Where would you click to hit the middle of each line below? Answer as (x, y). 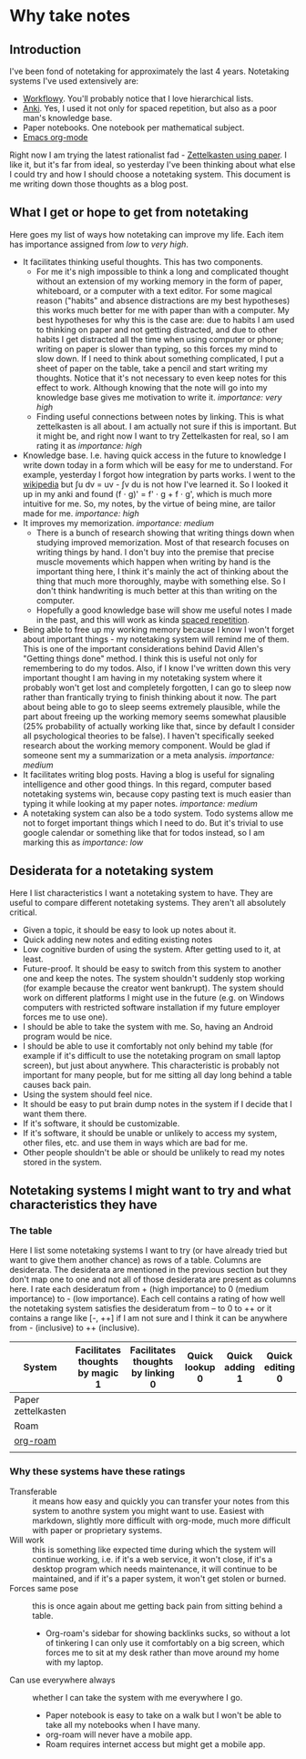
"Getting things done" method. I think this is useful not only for (140, 658)
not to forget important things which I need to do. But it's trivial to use (153, 823)
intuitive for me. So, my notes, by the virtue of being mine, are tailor (149, 503)
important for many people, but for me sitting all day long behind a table (157, 1074)
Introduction (46, 50)
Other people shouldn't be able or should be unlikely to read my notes (153, 1152)
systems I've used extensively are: (74, 81)
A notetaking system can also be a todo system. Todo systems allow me (158, 813)
